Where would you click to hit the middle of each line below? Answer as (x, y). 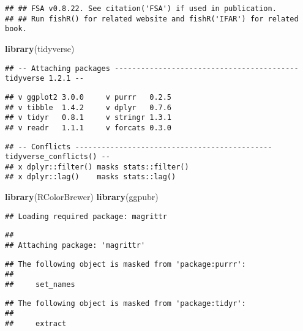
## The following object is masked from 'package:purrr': (125, 264)
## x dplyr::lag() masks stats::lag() (91, 177)
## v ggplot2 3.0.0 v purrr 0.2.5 (88, 97)
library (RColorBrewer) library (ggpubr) (82, 197)
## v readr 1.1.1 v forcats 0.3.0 (88, 128)
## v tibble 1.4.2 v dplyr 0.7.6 (88, 107)
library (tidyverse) (40, 48)
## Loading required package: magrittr (86, 216)
